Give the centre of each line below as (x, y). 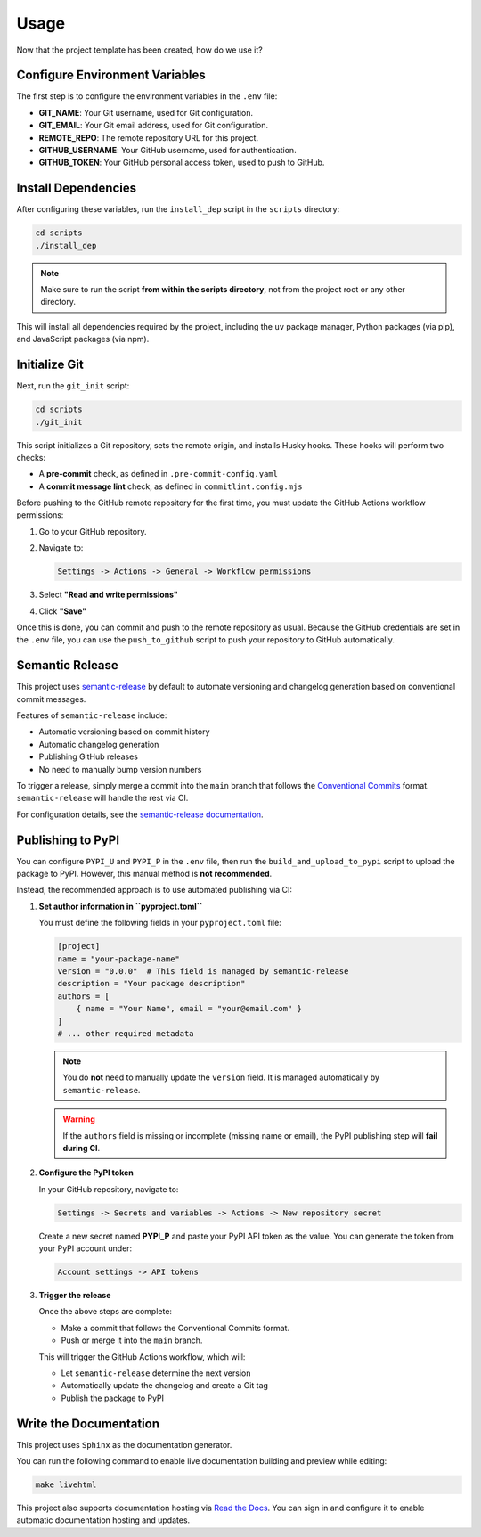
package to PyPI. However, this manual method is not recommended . (144, 874)
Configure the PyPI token (86, 1173)
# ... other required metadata (126, 1033)
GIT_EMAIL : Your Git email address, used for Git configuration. (154, 126)
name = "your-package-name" (118, 959)
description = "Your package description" (151, 984)
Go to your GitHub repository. (93, 531)
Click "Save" (63, 611)
